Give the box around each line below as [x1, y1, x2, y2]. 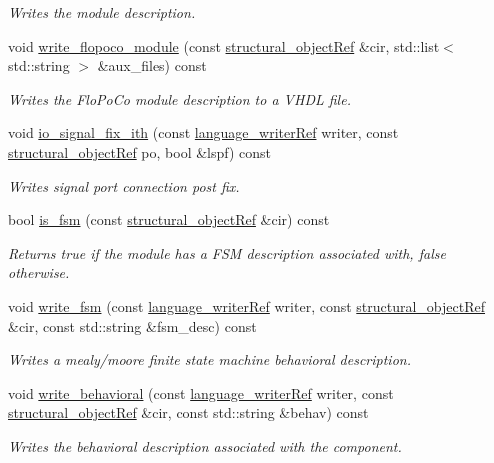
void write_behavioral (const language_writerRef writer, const [8, 382, 394, 403]
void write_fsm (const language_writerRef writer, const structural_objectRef [8, 295, 486, 316]
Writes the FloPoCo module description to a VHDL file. [8, 88, 351, 109]
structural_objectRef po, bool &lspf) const [8, 141, 272, 162]
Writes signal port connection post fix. [8, 175, 240, 196]
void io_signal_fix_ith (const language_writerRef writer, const [8, 122, 399, 143]
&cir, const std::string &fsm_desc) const [8, 315, 257, 336]
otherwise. [8, 262, 70, 283]
